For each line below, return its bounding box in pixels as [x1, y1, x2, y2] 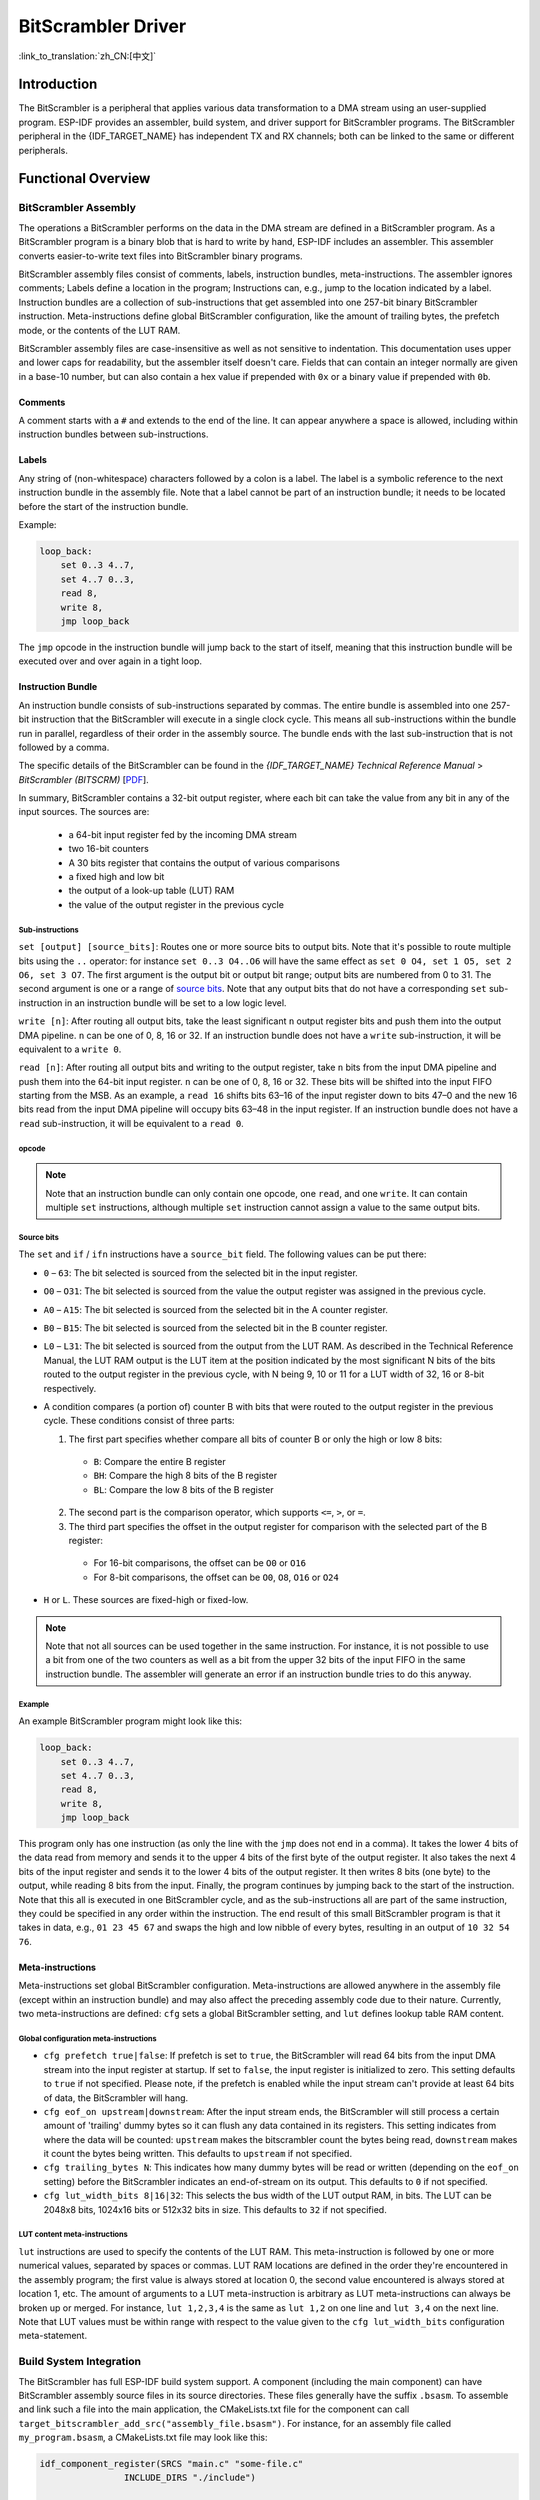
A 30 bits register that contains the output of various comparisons [68, 856, 340, 869]
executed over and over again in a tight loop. [18, 655, 202, 667]
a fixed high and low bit [68, 871, 165, 883]
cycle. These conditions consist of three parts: [43, 1415, 235, 1427]
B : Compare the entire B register [93, 1456, 227, 1468]
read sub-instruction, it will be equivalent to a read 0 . [18, 1117, 244, 1129]
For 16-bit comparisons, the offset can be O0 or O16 [93, 1557, 307, 1569]
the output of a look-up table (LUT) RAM [68, 885, 235, 897]
